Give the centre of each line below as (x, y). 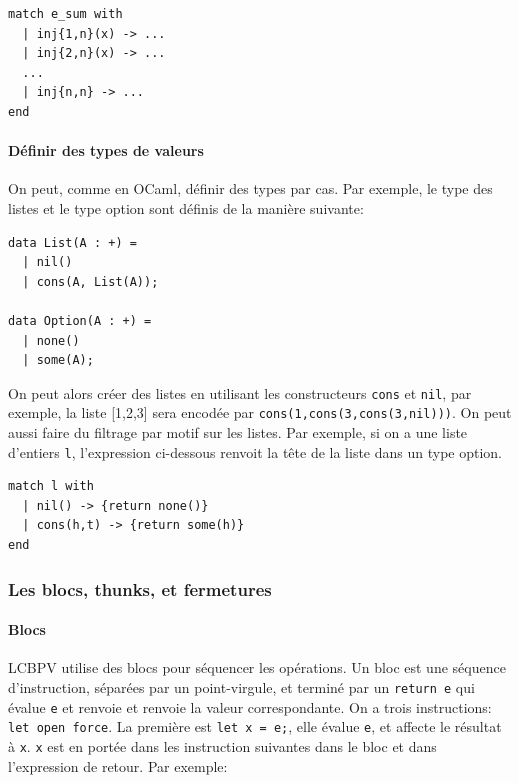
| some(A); (58, 360)
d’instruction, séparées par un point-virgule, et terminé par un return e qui (241, 686)
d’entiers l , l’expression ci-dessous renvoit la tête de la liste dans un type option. (255, 451)
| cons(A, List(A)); (90, 281)
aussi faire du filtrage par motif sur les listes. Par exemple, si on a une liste (238, 432)
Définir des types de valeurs (106, 150)
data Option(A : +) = (80, 320)
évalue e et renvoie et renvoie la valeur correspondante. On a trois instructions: (250, 706)
